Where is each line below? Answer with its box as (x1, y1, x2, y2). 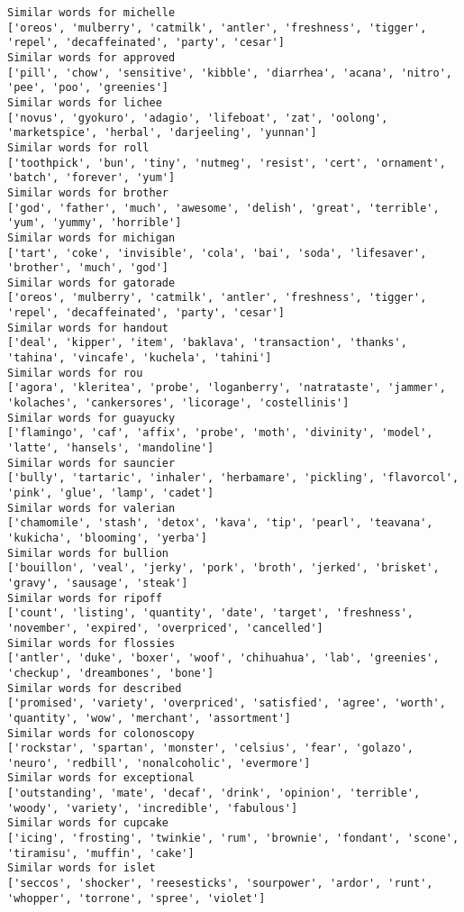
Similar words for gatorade (7, 276, 176, 289)
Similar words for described (7, 681, 182, 695)
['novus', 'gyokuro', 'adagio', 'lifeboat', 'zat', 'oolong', (7, 111, 388, 124)
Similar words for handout (7, 321, 168, 334)
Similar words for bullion (7, 546, 168, 560)
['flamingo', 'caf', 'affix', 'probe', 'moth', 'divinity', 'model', (7, 426, 433, 440)
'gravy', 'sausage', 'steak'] (7, 576, 188, 589)
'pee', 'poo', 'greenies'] (7, 81, 168, 95)
